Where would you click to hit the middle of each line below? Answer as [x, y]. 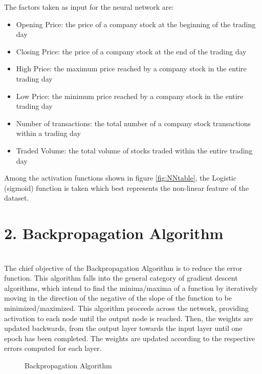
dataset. [17, 198]
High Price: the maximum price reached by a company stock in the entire [131, 68]
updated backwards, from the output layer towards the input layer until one [123, 328]
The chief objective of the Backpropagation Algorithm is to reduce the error [123, 268]
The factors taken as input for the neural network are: [89, 7]
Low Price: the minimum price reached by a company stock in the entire [130, 96]
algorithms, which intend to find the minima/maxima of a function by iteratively [131, 288]
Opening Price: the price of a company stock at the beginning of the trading [136, 24]
